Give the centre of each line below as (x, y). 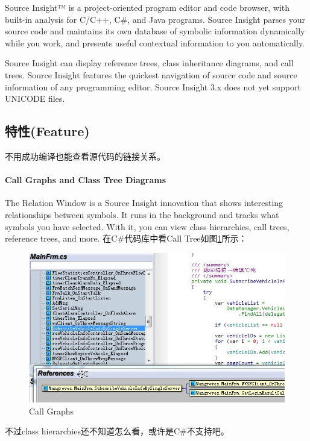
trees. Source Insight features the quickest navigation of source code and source (151, 74)
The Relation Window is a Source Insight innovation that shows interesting (144, 203)
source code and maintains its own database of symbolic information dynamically (155, 31)
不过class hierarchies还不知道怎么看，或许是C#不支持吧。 (117, 431)
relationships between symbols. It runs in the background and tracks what (142, 214)
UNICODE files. (35, 99)
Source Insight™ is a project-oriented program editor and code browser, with (147, 7)
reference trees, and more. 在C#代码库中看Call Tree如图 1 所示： (126, 238)
